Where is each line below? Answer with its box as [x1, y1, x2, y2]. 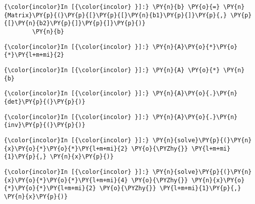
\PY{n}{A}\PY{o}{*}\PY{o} [152, 43, 238, 50]
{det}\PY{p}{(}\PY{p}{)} [4, 98, 85, 105]
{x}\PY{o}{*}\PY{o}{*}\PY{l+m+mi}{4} [4, 176, 128, 184]
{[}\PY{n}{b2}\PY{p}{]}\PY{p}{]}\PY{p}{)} [4, 20, 146, 27]
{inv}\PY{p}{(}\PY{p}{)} [4, 122, 85, 129]
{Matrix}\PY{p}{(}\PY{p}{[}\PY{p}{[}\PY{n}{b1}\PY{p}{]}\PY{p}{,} [4, 11, 227, 19]
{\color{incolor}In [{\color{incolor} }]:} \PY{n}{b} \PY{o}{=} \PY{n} [4, 3, 245, 10]
